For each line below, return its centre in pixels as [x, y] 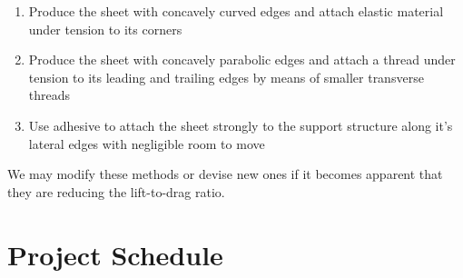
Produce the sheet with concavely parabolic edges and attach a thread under [242, 60]
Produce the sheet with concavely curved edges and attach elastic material [236, 11]
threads [49, 95]
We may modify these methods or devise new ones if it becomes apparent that [225, 174]
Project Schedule [115, 254]
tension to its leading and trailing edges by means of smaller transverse [226, 77]
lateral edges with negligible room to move [147, 143]
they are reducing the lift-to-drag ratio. [116, 191]
